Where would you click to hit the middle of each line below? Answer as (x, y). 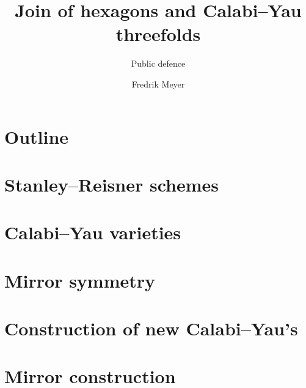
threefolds (158, 34)
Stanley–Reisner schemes (112, 184)
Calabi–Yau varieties (93, 232)
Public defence (158, 63)
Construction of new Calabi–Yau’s (151, 328)
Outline (37, 136)
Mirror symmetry (80, 280)
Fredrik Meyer (158, 84)
